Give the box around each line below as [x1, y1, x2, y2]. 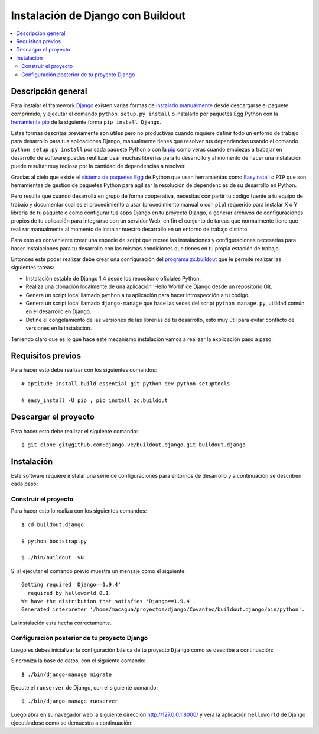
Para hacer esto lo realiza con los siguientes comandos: [11, 507, 147, 514]
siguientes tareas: [11, 264, 54, 271]
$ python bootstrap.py [21, 537, 87, 545]
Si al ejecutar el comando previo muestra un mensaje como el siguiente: [11, 567, 186, 574]
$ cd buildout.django [21, 521, 84, 528]
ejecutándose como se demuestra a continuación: [11, 719, 133, 726]
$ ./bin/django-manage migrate [21, 671, 112, 678]
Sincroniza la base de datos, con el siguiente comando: [11, 657, 146, 664]
